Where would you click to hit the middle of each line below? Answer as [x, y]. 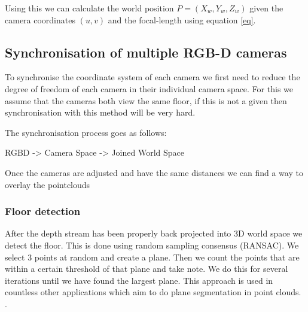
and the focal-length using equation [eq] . [182, 19]
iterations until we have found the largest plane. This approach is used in [139, 280]
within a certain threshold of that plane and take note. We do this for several [147, 269]
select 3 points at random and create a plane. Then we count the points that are [152, 257]
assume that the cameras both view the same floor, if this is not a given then [146, 100]
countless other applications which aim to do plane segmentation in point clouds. [153, 292]
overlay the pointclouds [48, 184]
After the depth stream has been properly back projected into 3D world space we [154, 233]
